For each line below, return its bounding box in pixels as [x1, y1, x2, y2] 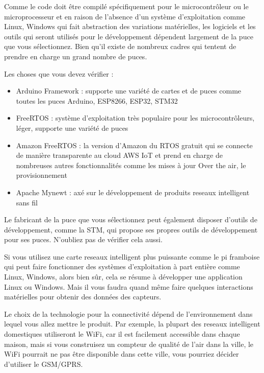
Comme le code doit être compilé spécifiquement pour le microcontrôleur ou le [4, 1, 249, 11]
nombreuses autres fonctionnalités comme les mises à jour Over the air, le [16, 159, 246, 170]
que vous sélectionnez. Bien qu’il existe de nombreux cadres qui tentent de [4, 41, 236, 52]
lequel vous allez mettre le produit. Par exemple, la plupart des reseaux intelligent [4, 318, 260, 329]
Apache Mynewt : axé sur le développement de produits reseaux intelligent [16, 186, 250, 197]
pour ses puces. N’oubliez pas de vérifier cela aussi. [4, 234, 163, 245]
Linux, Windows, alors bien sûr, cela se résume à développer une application [4, 271, 243, 282]
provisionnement [16, 170, 67, 180]
